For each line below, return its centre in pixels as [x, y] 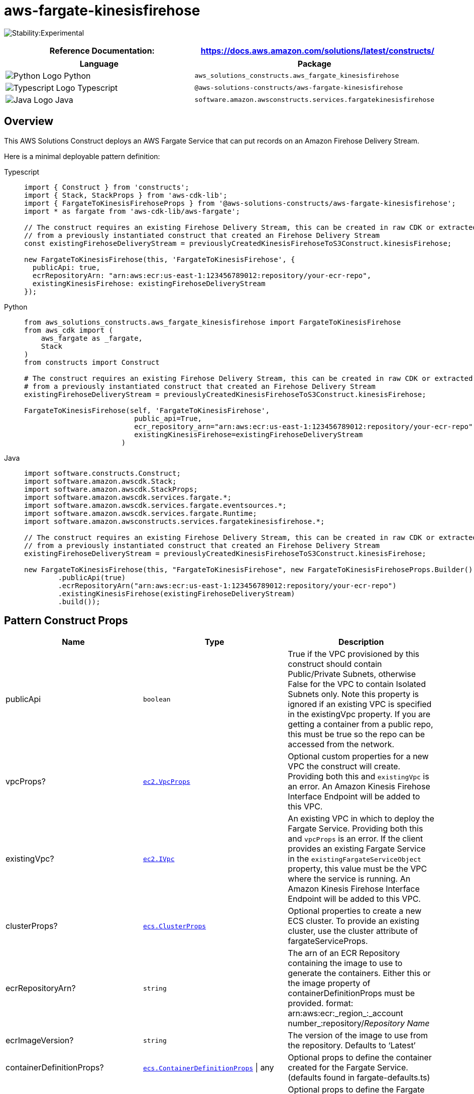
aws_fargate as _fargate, [92, 338]
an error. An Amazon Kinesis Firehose [359, 787]
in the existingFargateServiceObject [354, 859]
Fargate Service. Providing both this [355, 829]
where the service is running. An [349, 879]
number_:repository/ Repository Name [359, 1023]
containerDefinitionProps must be [351, 993]
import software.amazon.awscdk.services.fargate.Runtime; [141, 513]
